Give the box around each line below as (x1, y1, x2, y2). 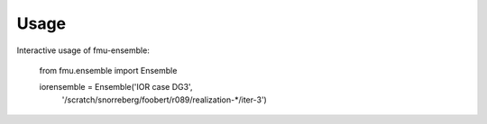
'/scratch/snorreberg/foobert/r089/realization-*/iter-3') (61, 94, 268, 105)
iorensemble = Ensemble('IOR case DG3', (39, 82, 193, 93)
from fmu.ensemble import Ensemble (39, 65, 178, 75)
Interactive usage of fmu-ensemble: (16, 45, 151, 56)
